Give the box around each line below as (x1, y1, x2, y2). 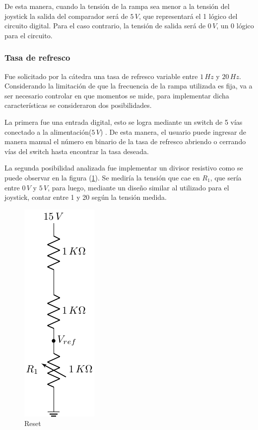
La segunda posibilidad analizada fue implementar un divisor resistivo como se (4, 163, 243, 173)
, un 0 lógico (216, 20, 254, 31)
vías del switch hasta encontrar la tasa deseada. (4, 146, 149, 156)
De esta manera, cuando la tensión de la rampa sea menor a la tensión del (4, 1, 230, 11)
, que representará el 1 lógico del (139, 10, 238, 21)
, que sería (210, 172, 242, 182)
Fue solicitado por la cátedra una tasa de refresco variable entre (4, 71, 198, 81)
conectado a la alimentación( (4, 126, 92, 137)
